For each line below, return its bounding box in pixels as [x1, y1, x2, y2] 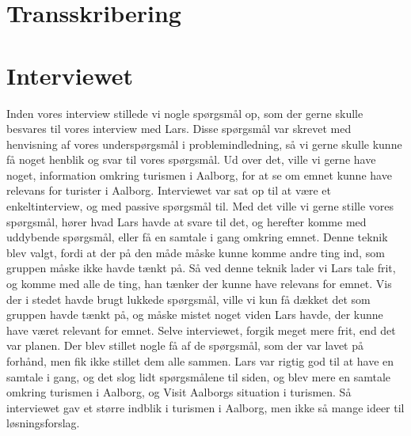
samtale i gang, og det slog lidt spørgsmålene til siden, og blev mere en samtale [6, 368, 391, 385]
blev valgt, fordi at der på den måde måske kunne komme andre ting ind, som [6, 244, 385, 260]
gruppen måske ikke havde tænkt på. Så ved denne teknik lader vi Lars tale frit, [6, 260, 396, 276]
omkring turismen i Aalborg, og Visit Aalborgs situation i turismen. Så [6, 384, 352, 400]
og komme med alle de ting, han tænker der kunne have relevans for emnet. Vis [6, 275, 392, 292]
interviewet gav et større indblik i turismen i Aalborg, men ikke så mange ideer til [6, 399, 405, 415]
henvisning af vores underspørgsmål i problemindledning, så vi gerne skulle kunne [6, 135, 402, 152]
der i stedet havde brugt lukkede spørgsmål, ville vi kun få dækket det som [6, 290, 371, 307]
